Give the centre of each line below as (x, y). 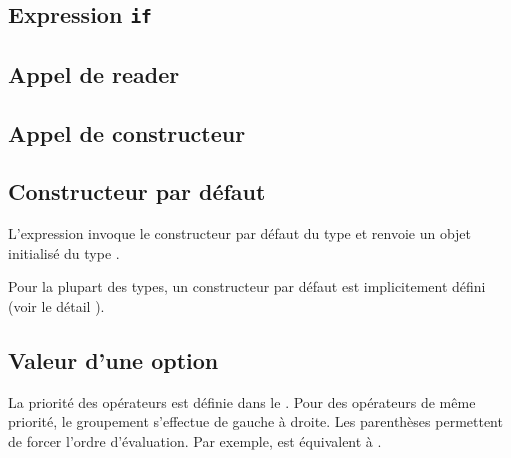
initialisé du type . (64, 252)
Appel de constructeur (127, 132)
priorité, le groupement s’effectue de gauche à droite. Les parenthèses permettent (255, 421)
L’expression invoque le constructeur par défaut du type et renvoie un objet (240, 233)
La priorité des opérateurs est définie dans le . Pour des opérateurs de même (242, 401)
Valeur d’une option (113, 359)
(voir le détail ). (56, 305)
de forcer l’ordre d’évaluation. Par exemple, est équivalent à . (195, 440)
